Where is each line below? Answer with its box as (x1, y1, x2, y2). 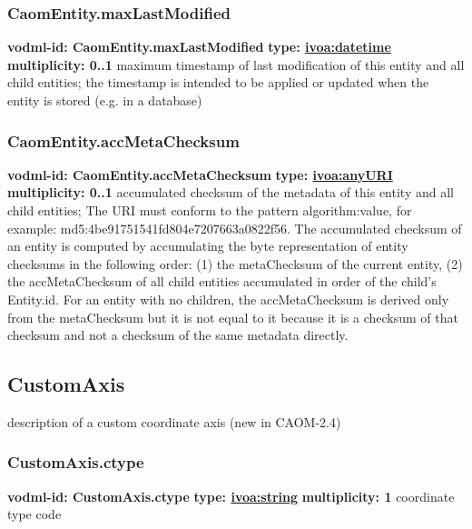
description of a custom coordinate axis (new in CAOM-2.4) (7, 412, 341, 431)
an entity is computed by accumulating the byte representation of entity (7, 236, 408, 255)
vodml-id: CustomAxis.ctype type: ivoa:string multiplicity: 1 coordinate (7, 486, 455, 505)
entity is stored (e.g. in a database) (7, 91, 202, 109)
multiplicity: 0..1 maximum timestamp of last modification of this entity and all (7, 55, 465, 74)
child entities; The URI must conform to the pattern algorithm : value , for (7, 201, 412, 219)
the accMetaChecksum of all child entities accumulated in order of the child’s (7, 272, 437, 291)
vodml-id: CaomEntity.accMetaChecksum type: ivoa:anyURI (7, 165, 393, 184)
